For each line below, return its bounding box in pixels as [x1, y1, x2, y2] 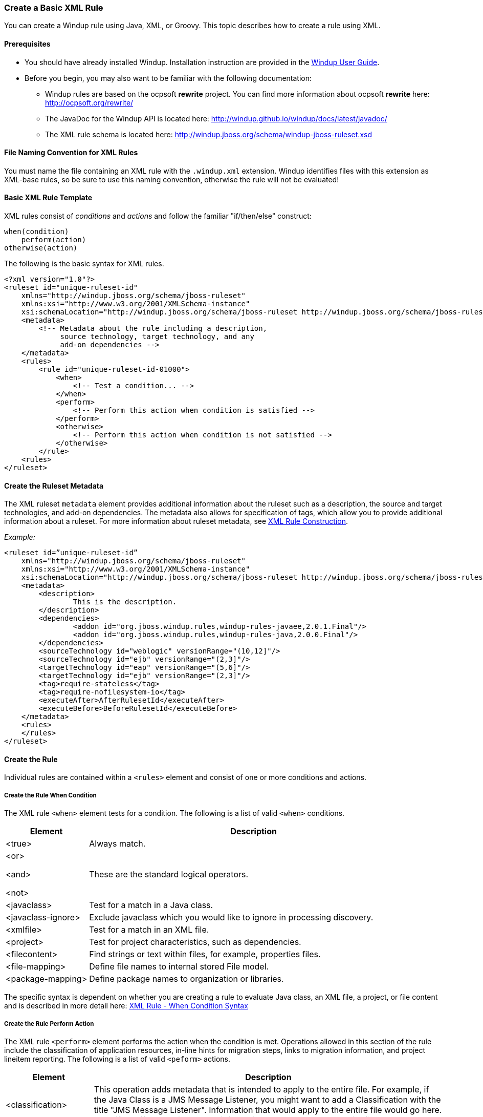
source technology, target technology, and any [60, 332, 254, 341]
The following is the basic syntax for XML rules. [4, 259, 164, 268]
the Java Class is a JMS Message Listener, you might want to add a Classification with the [94, 1094, 441, 1105]
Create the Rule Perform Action [4, 1020, 94, 1027]
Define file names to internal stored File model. [89, 961, 269, 972]
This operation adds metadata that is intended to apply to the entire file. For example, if [94, 1084, 429, 1095]
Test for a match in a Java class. [89, 900, 213, 911]
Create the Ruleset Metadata [4, 481, 104, 490]
